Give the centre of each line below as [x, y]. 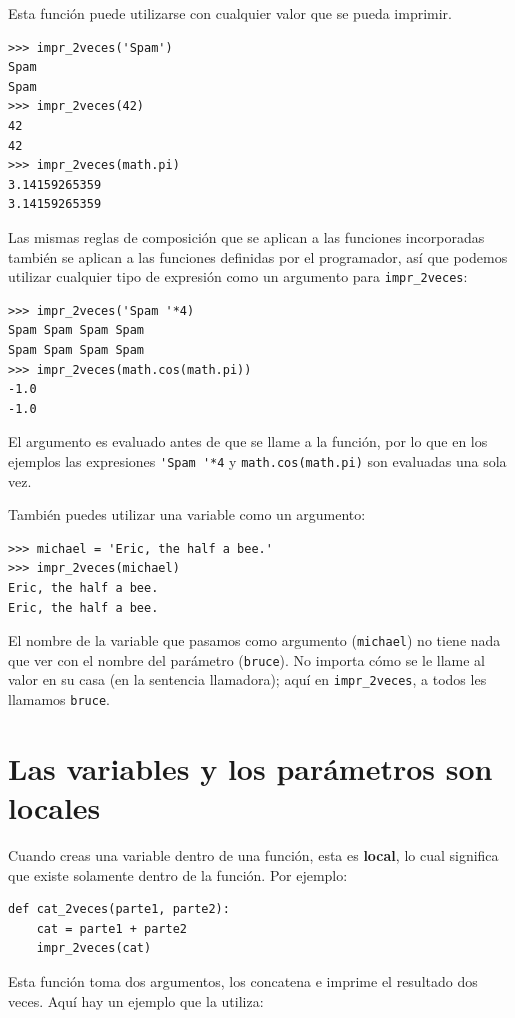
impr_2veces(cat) [94, 948]
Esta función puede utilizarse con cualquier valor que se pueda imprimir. [230, 13]
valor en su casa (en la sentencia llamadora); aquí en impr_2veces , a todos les [247, 679]
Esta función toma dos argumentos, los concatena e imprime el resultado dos [243, 981]
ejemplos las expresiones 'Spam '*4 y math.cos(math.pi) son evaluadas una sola [257, 460]
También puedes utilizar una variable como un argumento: [187, 514]
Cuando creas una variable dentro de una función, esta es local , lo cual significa [253, 855]
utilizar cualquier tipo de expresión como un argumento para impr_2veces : [238, 276]
